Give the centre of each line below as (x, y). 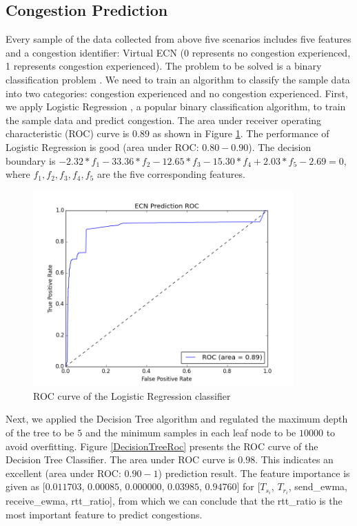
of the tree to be (40, 432)
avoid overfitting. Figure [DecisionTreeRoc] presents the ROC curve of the (162, 446)
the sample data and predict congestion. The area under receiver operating (164, 120)
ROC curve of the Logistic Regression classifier (132, 395)
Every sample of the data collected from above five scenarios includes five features (178, 39)
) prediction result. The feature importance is (254, 473)
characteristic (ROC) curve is (68, 133)
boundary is (31, 160)
